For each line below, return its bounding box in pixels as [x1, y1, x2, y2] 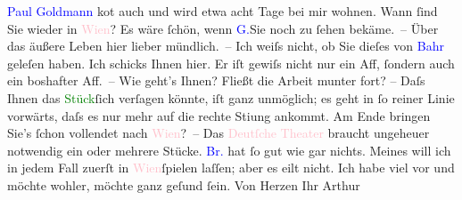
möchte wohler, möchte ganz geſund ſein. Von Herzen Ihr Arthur [7, 175, 360, 194]
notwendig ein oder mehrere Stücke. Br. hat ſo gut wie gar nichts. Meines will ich [7, 140, 451, 159]
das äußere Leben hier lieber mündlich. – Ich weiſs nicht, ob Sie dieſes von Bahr [7, 36, 444, 55]
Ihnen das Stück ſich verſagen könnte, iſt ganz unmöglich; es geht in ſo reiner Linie [7, 88, 455, 107]
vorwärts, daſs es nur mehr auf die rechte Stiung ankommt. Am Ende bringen [7, 106, 431, 124]
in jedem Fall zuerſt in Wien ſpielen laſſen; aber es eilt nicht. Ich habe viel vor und [7, 158, 455, 177]
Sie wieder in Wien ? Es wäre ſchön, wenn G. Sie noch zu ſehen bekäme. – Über [7, 19, 439, 37]
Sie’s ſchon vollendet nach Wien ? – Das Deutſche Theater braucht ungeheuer [7, 124, 430, 142]
